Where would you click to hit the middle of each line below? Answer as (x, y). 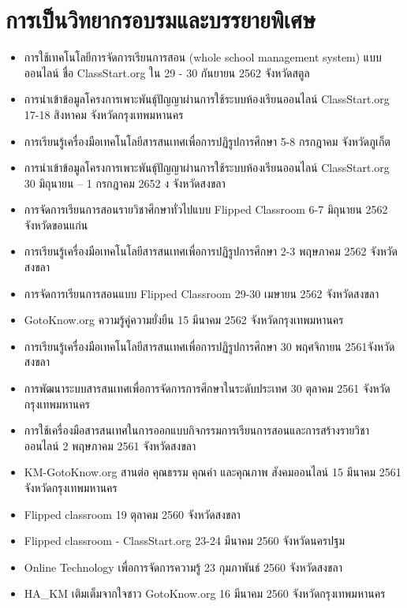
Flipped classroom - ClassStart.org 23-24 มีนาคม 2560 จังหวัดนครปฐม (184, 541)
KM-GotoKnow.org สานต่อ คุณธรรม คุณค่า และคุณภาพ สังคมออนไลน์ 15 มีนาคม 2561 (213, 472)
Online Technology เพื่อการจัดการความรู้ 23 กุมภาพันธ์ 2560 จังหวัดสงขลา (183, 567)
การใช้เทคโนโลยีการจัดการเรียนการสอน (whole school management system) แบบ (203, 57)
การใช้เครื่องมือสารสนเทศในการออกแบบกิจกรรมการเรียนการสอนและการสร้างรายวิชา (196, 430)
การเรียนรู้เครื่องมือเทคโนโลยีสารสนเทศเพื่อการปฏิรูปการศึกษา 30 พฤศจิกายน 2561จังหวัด (209, 346)
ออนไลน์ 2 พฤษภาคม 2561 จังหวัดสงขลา (110, 445)
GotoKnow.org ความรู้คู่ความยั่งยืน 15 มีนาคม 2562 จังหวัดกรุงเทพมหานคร (184, 320)
